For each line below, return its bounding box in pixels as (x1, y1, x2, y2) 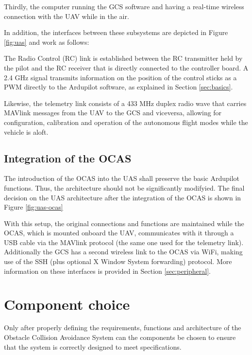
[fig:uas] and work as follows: (4, 36, 89, 47)
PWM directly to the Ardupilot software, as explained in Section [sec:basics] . (4, 82, 233, 92)
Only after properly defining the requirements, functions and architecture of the (4, 322, 241, 333)
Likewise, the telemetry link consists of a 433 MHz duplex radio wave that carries (4, 98, 247, 108)
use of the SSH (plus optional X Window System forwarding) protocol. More (4, 256, 232, 266)
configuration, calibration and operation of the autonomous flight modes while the (4, 117, 248, 127)
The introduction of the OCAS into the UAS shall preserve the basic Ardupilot (4, 173, 239, 183)
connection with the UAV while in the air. (4, 11, 129, 21)
